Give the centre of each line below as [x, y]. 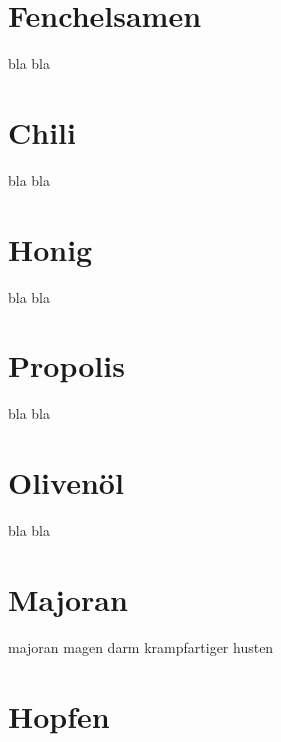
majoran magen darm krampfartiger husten [141, 646]
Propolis [66, 365]
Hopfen [59, 715]
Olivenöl [66, 482]
